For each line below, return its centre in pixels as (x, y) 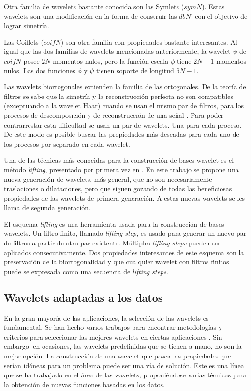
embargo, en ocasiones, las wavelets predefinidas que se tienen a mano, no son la (123, 346)
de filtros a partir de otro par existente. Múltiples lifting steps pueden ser (112, 243)
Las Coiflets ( (24, 41)
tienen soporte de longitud (135, 70)
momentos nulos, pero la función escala (111, 60)
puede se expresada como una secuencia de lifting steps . (86, 271)
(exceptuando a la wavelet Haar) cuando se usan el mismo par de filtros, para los (124, 106)
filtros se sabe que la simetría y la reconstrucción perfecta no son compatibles (118, 96)
